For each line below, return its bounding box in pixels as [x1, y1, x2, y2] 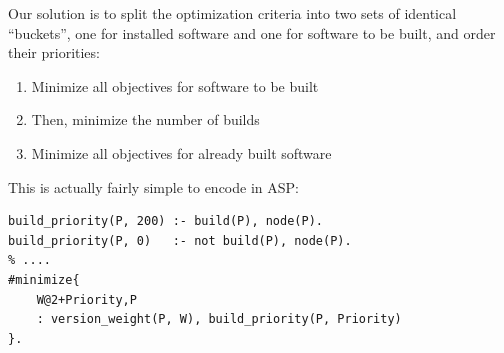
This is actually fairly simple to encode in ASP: [8, 176, 299, 197]
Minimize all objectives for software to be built [31, 75, 319, 96]
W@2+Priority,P [36, 292, 137, 307]
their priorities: [8, 42, 100, 63]
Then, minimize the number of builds [31, 109, 260, 130]
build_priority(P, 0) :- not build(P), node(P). [8, 233, 352, 248]
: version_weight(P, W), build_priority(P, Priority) [36, 312, 402, 327]
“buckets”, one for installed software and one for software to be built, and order [8, 22, 496, 43]
